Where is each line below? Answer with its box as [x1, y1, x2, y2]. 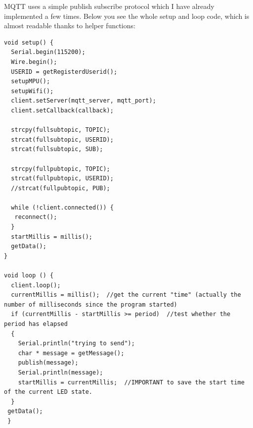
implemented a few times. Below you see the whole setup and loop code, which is [4, 10, 250, 21]
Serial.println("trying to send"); [18, 340, 135, 347]
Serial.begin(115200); [11, 49, 85, 56]
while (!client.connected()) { [11, 204, 114, 211]
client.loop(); [11, 281, 61, 289]
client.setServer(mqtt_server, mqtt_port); [11, 97, 156, 105]
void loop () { [4, 272, 54, 279]
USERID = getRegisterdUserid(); [11, 68, 118, 75]
